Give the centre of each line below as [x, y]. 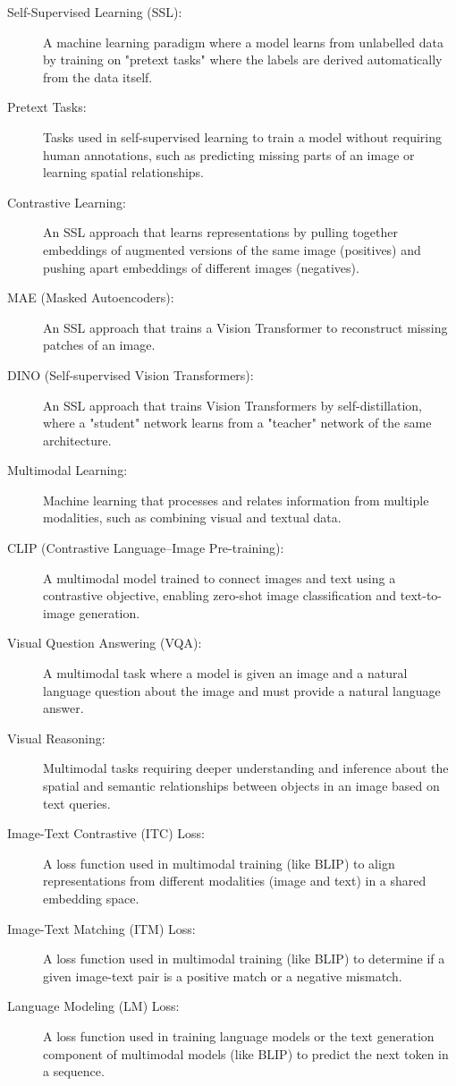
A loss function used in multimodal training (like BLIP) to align [219, 863]
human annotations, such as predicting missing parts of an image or [229, 154]
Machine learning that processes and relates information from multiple [236, 500]
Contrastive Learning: [67, 202]
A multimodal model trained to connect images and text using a [220, 577]
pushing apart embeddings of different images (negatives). [201, 267]
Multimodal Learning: [68, 470]
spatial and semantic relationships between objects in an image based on [241, 785]
